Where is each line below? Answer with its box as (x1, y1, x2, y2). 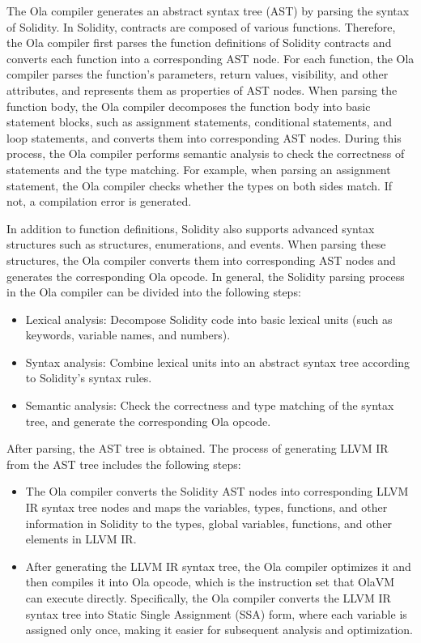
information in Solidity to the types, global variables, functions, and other (25, 514, 393, 531)
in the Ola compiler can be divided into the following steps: (6, 283, 301, 300)
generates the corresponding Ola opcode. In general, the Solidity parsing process (6, 267, 405, 284)
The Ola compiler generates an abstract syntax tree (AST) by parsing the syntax (6, 2, 410, 19)
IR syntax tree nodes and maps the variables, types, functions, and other (25, 499, 388, 516)
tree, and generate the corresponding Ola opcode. (25, 412, 271, 429)
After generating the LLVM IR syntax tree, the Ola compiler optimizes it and (25, 557, 411, 574)
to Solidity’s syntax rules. (25, 369, 152, 386)
